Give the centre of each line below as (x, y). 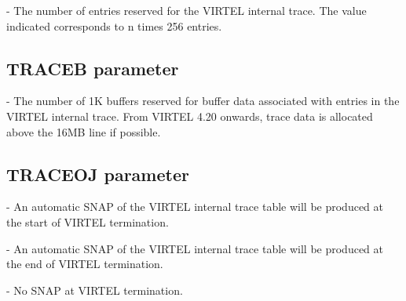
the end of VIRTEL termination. (85, 264)
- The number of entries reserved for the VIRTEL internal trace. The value (187, 10)
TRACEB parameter (93, 68)
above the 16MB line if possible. (84, 131)
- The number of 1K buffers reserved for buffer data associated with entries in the (203, 101)
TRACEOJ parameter (98, 174)
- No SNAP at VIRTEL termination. (95, 290)
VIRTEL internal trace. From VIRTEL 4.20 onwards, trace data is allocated (190, 116)
